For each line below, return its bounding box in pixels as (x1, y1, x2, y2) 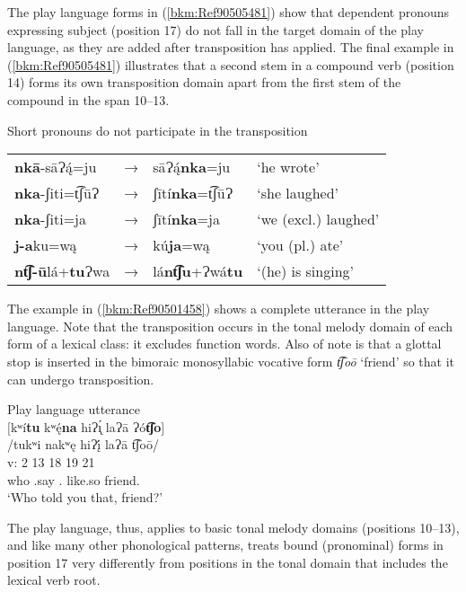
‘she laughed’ (257, 182, 339, 204)
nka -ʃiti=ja (14, 208, 87, 230)
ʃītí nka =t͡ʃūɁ (153, 182, 233, 204)
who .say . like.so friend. (7, 470, 140, 489)
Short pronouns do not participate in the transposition (7, 120, 308, 139)
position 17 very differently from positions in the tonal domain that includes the (7, 552, 448, 571)
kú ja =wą (153, 234, 210, 256)
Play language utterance (7, 400, 141, 419)
